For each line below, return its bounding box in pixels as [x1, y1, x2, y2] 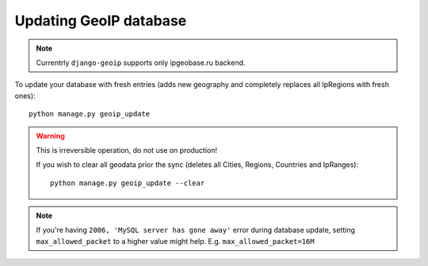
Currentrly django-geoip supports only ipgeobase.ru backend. [36, 58, 246, 67]
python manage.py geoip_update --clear [50, 178, 205, 188]
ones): [14, 91, 36, 101]
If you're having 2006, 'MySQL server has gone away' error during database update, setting [36, 226, 356, 235]
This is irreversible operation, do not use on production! [36, 145, 218, 154]
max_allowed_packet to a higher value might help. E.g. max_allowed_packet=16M [36, 236, 315, 245]
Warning [36, 131, 65, 140]
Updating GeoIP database [14, 12, 187, 29]
